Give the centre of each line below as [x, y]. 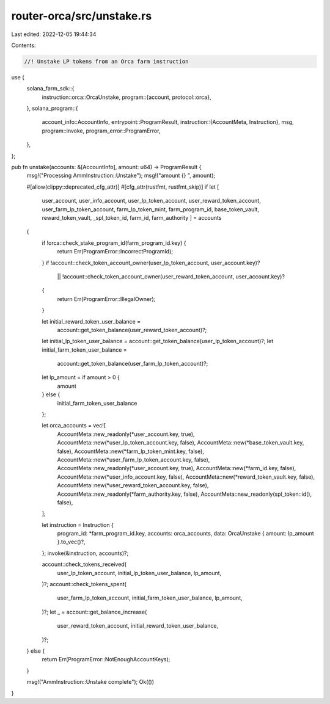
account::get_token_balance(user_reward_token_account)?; [132, 330]
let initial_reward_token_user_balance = [91, 321]
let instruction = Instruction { [78, 524]
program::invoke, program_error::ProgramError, [101, 131]
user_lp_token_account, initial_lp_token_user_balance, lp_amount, [139, 573]
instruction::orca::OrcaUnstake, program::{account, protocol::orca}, [127, 97]
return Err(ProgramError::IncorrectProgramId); [115, 252]
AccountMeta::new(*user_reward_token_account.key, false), [133, 485]
